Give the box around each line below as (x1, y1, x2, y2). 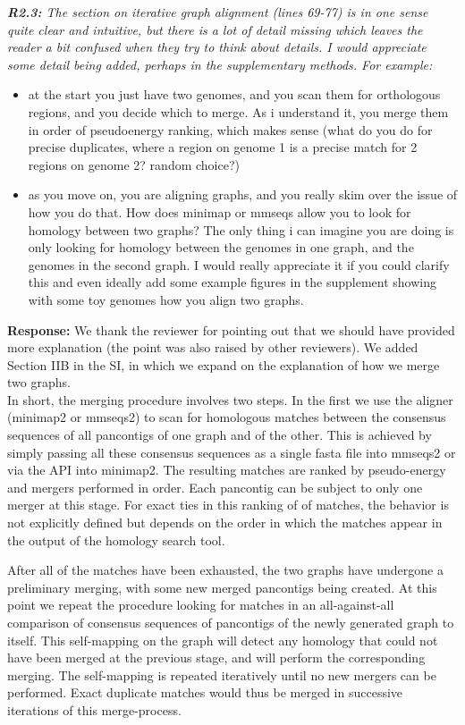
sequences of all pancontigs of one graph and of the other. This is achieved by (7, 426, 432, 444)
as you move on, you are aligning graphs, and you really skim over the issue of (28, 185, 458, 204)
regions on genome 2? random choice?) (28, 155, 240, 173)
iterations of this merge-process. (7, 700, 182, 719)
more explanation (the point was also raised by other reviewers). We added (7, 338, 418, 357)
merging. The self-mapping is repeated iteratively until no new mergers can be (7, 665, 436, 684)
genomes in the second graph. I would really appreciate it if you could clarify (28, 255, 450, 274)
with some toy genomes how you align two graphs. (28, 290, 304, 308)
